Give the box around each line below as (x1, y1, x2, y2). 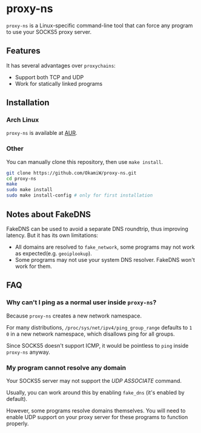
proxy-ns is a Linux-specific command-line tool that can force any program (6, 22, 193, 29)
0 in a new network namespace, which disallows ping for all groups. (6, 330, 175, 337)
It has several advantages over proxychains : (6, 62, 116, 69)
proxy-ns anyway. (6, 348, 50, 356)
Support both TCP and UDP (15, 73, 84, 80)
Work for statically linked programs (15, 80, 103, 87)
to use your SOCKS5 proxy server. (6, 28, 92, 35)
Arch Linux (6, 116, 39, 124)
